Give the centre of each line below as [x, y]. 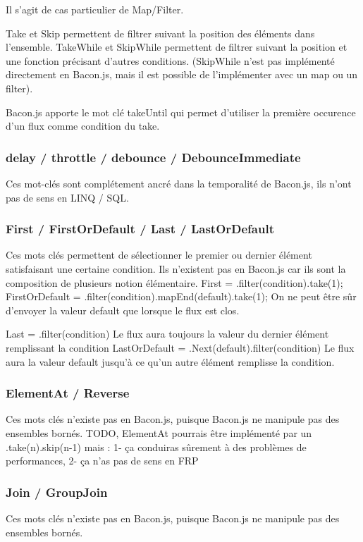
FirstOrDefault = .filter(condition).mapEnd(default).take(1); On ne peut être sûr [181, 296]
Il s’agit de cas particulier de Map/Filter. [95, 9]
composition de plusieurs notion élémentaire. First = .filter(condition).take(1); [174, 282]
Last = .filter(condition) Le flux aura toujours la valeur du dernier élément [167, 334]
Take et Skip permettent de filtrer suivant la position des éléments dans [160, 33]
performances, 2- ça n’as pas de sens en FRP [102, 461]
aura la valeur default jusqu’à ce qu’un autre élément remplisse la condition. [170, 361]
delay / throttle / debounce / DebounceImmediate [153, 157]
